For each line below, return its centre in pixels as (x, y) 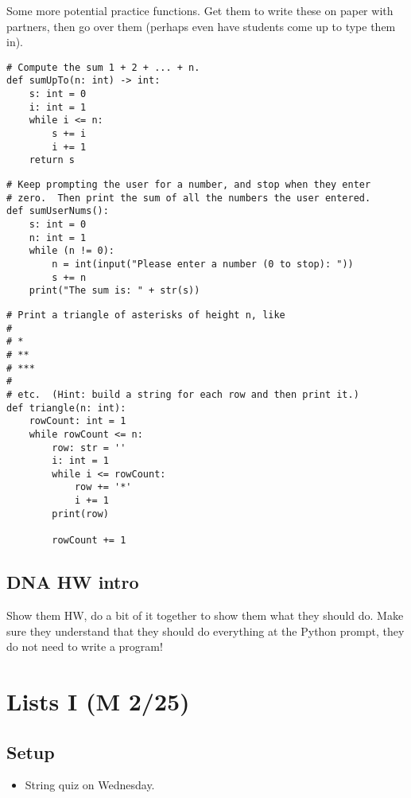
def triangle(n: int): (66, 408)
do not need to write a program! (85, 646)
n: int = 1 (58, 237)
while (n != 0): (72, 251)
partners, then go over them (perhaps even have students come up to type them (201, 26)
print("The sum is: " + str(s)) (114, 291)
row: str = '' (89, 448)
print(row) (80, 514)
